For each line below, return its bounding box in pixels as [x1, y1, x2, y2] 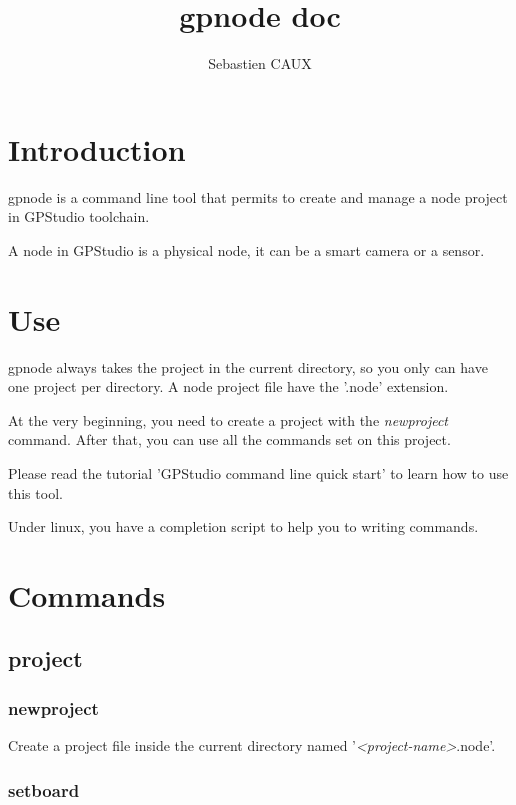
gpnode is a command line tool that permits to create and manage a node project [8, 186, 508, 207]
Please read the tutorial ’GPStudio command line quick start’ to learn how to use [8, 462, 509, 483]
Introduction [8, 128, 186, 169]
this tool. [8, 482, 63, 503]
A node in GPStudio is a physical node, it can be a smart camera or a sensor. [8, 239, 485, 260]
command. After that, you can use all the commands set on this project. [8, 429, 451, 450]
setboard [8, 777, 80, 802]
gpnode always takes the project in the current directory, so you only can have [8, 356, 488, 377]
